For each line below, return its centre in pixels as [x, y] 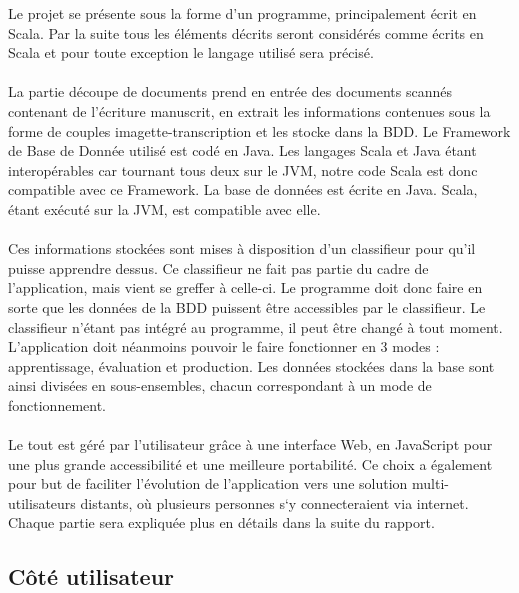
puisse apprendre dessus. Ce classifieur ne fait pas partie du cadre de [218, 267]
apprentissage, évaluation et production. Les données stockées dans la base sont [251, 365]
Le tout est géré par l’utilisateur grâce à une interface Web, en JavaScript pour [250, 444]
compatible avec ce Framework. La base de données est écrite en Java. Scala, [243, 189]
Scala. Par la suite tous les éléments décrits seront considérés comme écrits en [246, 32]
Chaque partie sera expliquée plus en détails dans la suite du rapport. [221, 522]
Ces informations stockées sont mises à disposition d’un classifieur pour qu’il [242, 248]
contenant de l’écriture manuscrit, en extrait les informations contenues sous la [249, 110]
